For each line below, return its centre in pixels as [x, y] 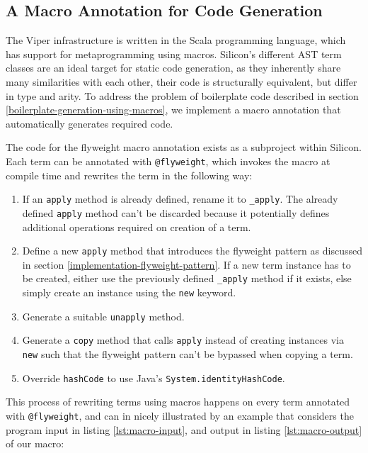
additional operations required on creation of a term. [137, 226]
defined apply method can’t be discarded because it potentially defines [176, 212]
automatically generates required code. [90, 123]
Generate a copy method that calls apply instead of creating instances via [183, 340]
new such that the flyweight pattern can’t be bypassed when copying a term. [188, 353]
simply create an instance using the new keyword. [129, 292]
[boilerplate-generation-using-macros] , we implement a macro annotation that [173, 110]
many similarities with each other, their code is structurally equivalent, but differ [182, 81]
